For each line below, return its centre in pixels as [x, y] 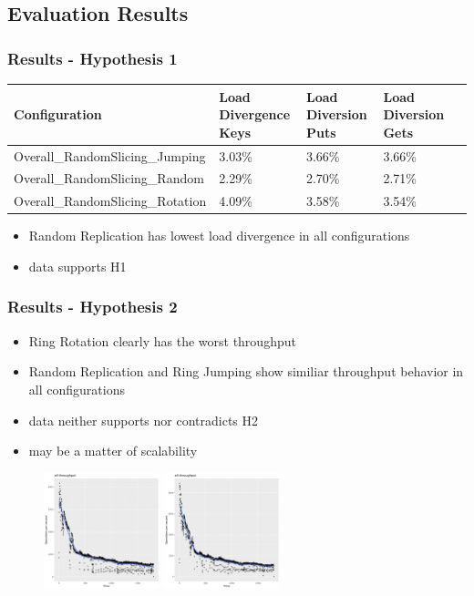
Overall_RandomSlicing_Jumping [110, 155]
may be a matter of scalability [113, 451]
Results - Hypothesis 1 [93, 58]
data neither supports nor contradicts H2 [144, 420]
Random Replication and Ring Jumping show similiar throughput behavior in [246, 371]
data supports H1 [77, 266]
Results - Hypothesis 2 [93, 307]
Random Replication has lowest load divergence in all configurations [219, 236]
